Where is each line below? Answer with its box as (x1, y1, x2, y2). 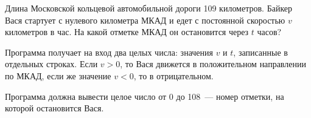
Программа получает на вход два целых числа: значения (5, 45, 213, 58)
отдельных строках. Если (5, 57, 98, 70)
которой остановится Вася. (5, 102, 104, 114)
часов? (257, 25, 282, 38)
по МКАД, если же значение (5, 69, 111, 82)
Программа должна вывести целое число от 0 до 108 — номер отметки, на (5, 90, 284, 102)
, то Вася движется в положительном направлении (120, 57, 306, 70)
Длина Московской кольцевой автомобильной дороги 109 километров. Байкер (5, 2, 293, 14)
